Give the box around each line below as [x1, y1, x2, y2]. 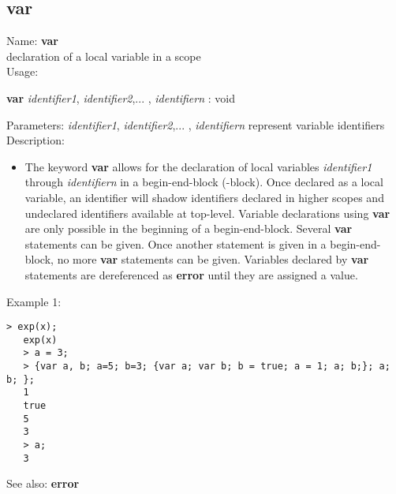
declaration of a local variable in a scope [6, 47, 201, 64]
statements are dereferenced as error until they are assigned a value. [24, 266, 358, 283]
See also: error [6, 475, 80, 492]
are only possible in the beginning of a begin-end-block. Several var [24, 220, 353, 237]
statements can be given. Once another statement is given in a [24, 235, 327, 252]
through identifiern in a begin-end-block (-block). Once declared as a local [24, 174, 383, 190]
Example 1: [6, 293, 62, 309]
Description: [6, 132, 65, 148]
